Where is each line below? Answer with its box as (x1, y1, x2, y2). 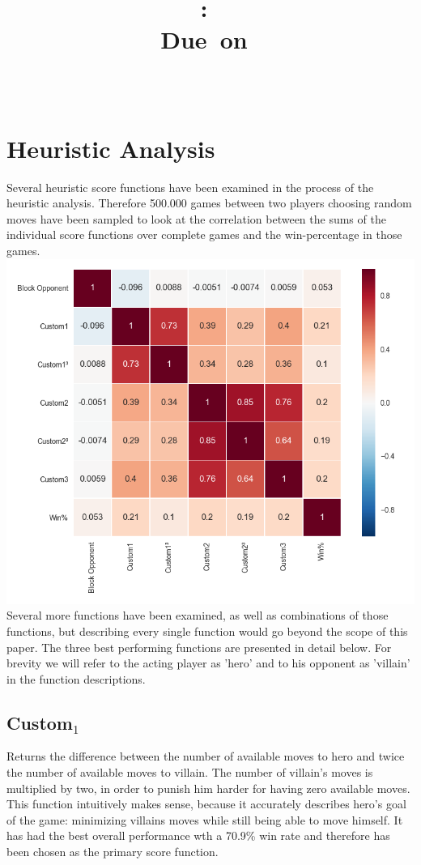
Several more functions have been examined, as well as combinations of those (6, 607, 389, 624)
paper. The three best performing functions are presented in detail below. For (6, 638, 392, 655)
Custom (6, 709, 73, 735)
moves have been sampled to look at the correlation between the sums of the (6, 210, 386, 227)
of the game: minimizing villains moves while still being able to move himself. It (6, 811, 403, 828)
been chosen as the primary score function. (6, 843, 219, 860)
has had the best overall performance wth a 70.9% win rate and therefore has (6, 827, 390, 844)
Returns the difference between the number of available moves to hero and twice (6, 748, 405, 765)
